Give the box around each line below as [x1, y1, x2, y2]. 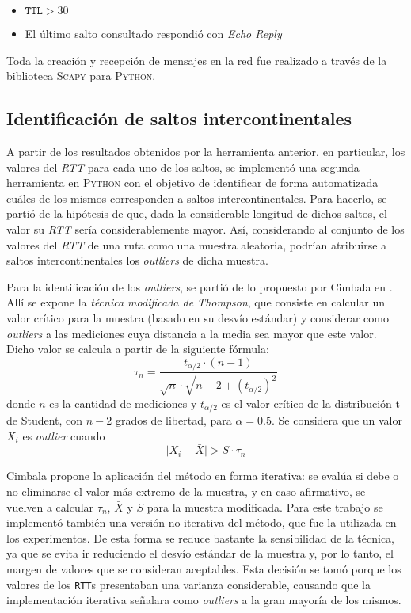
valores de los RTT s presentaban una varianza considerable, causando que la [6, 576, 371, 592]
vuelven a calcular [6, 498, 94, 515]
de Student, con [6, 412, 83, 428]
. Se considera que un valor [271, 412, 402, 428]
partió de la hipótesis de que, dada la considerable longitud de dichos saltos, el [6, 205, 387, 222]
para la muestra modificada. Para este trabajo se [147, 498, 383, 515]
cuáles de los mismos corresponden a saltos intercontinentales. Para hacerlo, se [6, 189, 387, 206]
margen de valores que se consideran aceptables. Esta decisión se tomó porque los [6, 561, 401, 577]
